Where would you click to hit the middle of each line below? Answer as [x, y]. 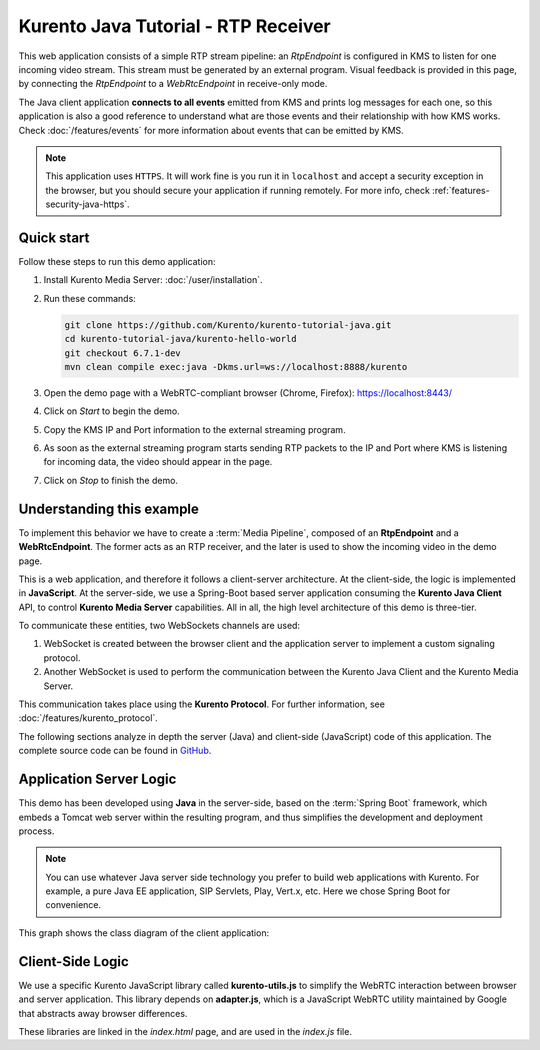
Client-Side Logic [73, 961]
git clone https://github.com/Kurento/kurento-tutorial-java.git [228, 324]
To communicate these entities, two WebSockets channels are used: [159, 626]
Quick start [54, 237]
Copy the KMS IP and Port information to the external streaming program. [194, 429]
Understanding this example [109, 508]
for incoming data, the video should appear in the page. [158, 462]
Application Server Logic [97, 779]
